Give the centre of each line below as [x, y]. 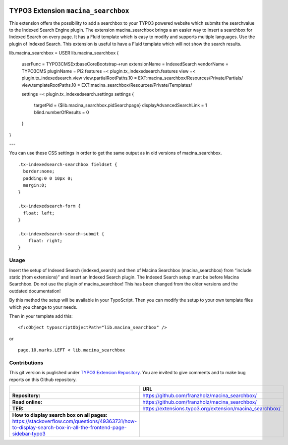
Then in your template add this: [41, 316]
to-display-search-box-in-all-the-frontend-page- [69, 428]
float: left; [39, 213]
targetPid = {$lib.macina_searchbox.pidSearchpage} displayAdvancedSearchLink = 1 [120, 105]
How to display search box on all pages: [60, 415]
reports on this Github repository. [43, 380]
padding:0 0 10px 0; [48, 178]
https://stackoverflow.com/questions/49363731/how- [75, 421]
